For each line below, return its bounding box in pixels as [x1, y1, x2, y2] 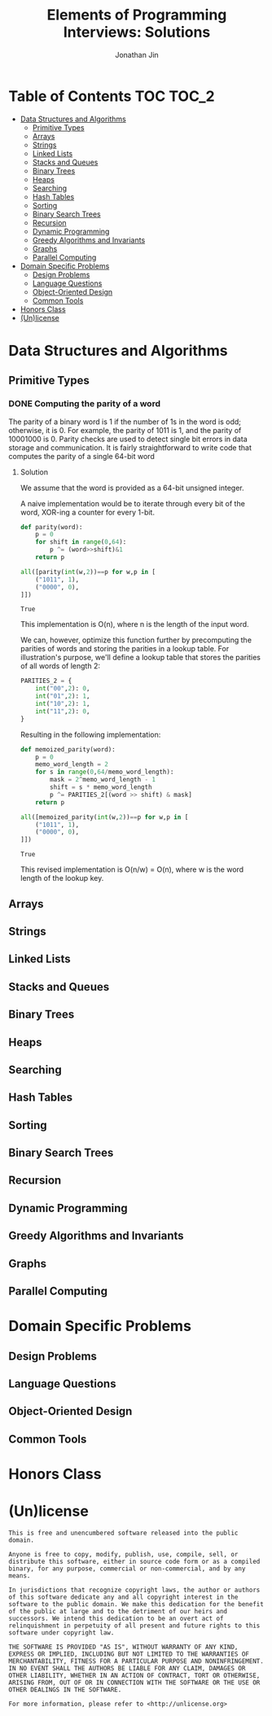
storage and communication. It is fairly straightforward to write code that [8, 442, 252, 453]
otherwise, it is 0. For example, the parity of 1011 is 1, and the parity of [8, 425, 242, 435]
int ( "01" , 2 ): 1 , [35, 692, 90, 701]
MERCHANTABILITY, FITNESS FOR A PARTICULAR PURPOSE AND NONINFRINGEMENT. [8, 1657, 265, 1666]
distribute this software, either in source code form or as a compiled [8, 1557, 261, 1565]
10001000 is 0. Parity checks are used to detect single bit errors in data [8, 434, 248, 444]
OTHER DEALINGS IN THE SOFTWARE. [8, 1685, 122, 1694]
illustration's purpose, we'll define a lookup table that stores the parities [20, 653, 261, 663]
